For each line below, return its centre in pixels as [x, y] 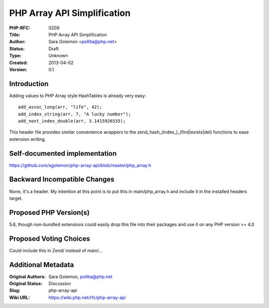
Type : [15, 56]
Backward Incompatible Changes [62, 179]
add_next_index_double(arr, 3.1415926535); [72, 121]
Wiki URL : [19, 297]
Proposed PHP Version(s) [49, 212]
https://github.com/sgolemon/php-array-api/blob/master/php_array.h [80, 165]
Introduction [29, 84]
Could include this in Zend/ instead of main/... [56, 250]
